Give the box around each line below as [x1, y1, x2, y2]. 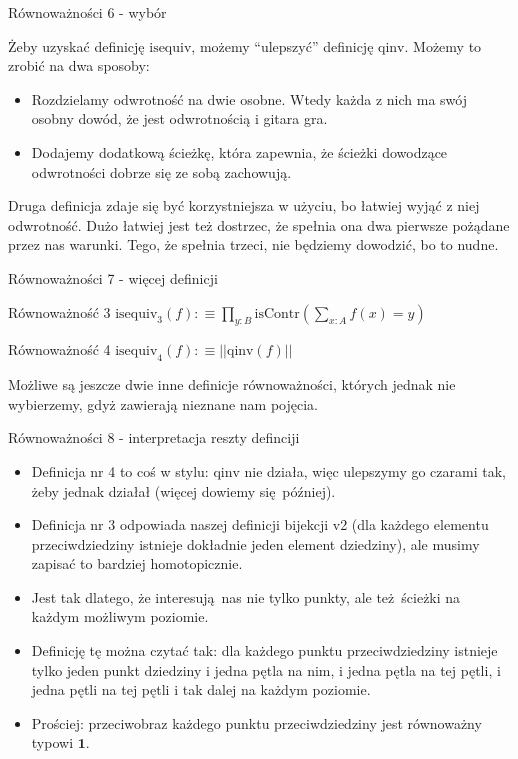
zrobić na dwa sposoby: [8, 55, 150, 76]
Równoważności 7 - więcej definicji [8, 267, 218, 288]
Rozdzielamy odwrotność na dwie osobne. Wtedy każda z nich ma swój [31, 88, 467, 109]
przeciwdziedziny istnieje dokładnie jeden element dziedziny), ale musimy [31, 533, 480, 554]
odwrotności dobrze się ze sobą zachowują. [31, 161, 292, 182]
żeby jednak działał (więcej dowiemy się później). [31, 480, 336, 501]
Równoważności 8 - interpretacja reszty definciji [8, 427, 300, 448]
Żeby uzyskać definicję [8, 35, 145, 56]
